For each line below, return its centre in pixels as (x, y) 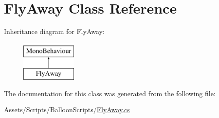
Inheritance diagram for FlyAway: (54, 31)
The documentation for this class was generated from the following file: (110, 93)
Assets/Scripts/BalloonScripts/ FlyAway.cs (67, 110)
